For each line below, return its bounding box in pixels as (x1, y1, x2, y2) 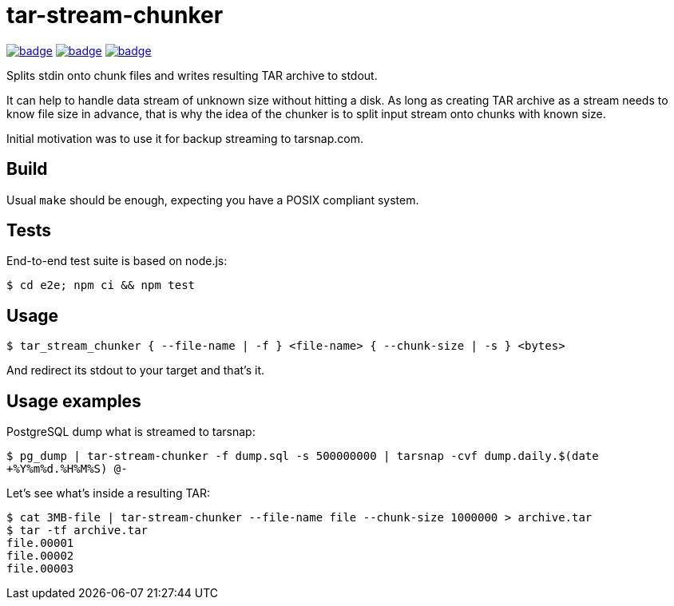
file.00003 (6, 562, 74, 576)
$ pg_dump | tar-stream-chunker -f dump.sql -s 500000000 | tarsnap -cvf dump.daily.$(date (6, 450, 599, 463)
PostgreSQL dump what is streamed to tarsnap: (6, 425, 256, 439)
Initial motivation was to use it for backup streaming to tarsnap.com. (6, 131, 363, 145)
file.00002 (6, 549, 74, 563)
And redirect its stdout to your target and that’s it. (6, 363, 264, 378)
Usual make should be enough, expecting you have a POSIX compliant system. (6, 192, 419, 207)
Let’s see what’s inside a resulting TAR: (6, 486, 210, 501)
